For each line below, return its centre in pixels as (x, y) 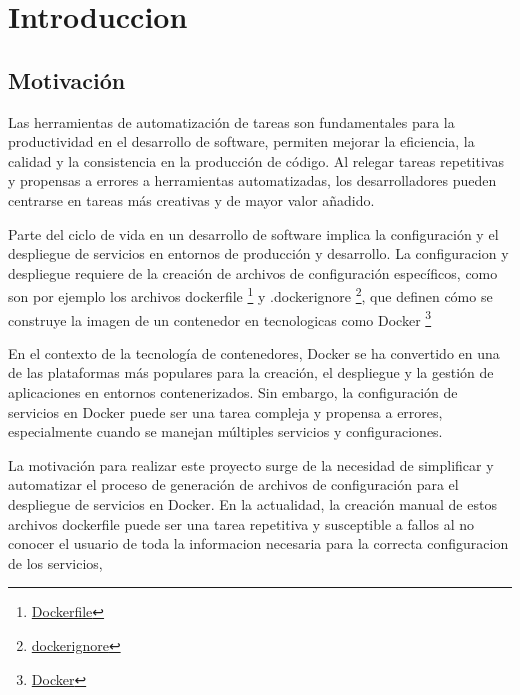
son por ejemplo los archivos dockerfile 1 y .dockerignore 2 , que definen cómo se (250, 294)
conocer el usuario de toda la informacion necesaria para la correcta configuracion (258, 543)
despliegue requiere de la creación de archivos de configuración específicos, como (253, 272)
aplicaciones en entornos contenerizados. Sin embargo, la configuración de (233, 392)
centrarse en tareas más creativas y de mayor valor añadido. (191, 199)
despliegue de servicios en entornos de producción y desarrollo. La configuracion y (258, 253)
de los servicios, (55, 562)
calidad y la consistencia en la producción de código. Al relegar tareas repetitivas (256, 160)
